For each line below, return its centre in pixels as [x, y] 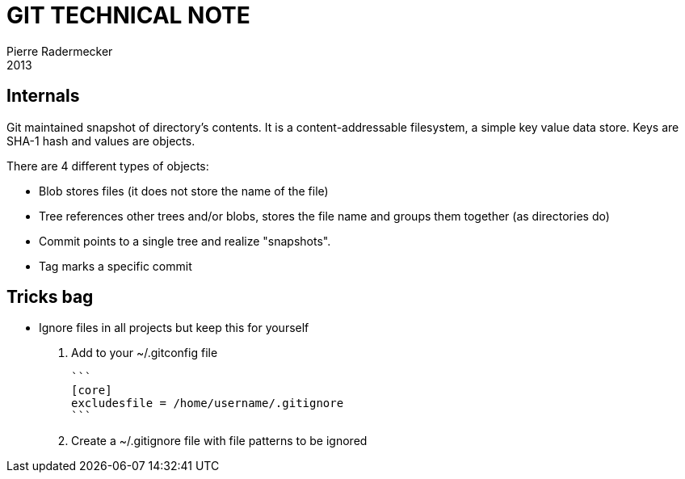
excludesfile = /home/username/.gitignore [208, 403]
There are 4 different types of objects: [108, 166]
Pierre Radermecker [60, 51]
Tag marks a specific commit [116, 266]
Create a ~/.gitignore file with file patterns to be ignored [219, 441]
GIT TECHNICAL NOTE [128, 15]
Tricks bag [50, 297]
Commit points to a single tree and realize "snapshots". [185, 241]
